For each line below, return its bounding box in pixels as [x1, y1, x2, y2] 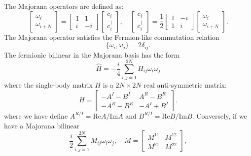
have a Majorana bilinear [4, 120, 80, 130]
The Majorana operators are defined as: [4, 1, 124, 11]
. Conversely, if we [192, 110, 247, 121]
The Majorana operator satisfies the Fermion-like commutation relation [4, 31, 219, 42]
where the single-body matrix [4, 80, 93, 90]
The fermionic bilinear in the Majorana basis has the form [4, 49, 180, 60]
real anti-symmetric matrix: [143, 80, 227, 90]
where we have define [4, 110, 68, 121]
